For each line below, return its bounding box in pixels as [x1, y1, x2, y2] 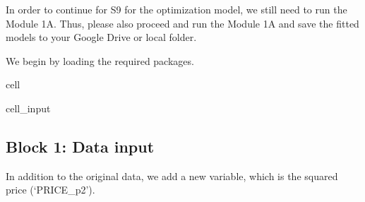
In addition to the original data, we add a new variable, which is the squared [6, 168, 338, 183]
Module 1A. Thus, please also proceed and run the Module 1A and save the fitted [6, 16, 359, 30]
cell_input [6, 100, 51, 115]
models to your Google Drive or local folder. [6, 30, 197, 44]
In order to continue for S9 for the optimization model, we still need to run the [6, 2, 347, 16]
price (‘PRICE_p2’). [6, 182, 95, 197]
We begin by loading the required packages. [6, 53, 194, 68]
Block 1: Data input [6, 135, 155, 157]
